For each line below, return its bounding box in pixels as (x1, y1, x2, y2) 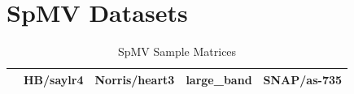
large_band (186, 70, 252, 88)
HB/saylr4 (24, 70, 84, 88)
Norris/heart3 (94, 70, 175, 88)
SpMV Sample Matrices (117, 43, 237, 60)
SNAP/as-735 (263, 70, 343, 88)
